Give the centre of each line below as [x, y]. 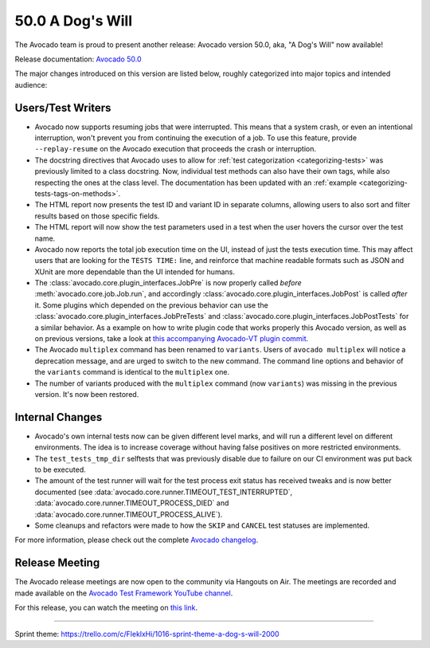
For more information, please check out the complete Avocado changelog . [137, 540]
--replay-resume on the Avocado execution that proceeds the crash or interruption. [176, 149]
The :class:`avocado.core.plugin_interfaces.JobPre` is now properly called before [168, 283]
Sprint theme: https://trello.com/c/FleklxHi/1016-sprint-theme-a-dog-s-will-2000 [147, 634]
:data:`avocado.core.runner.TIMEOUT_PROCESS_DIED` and [132, 503]
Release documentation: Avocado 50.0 [78, 59]
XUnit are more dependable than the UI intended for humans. [135, 272]
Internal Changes [59, 417]
